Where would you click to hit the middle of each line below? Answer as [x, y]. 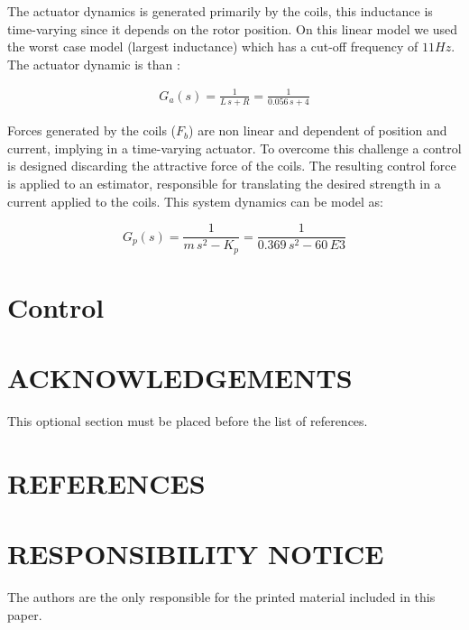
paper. [25, 614]
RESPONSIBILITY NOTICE [196, 554]
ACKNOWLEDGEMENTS [180, 378]
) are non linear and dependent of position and [318, 130]
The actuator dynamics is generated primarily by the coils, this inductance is [220, 11]
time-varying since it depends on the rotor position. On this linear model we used [233, 28]
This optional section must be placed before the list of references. [188, 421]
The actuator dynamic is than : [94, 64]
